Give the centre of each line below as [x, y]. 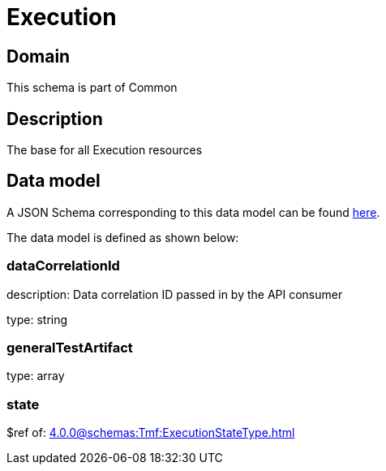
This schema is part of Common [92, 88]
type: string [37, 319]
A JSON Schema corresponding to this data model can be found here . [193, 212]
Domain [39, 56]
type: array [36, 376]
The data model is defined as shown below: [123, 237]
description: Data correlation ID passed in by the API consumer [175, 294]
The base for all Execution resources [105, 150]
